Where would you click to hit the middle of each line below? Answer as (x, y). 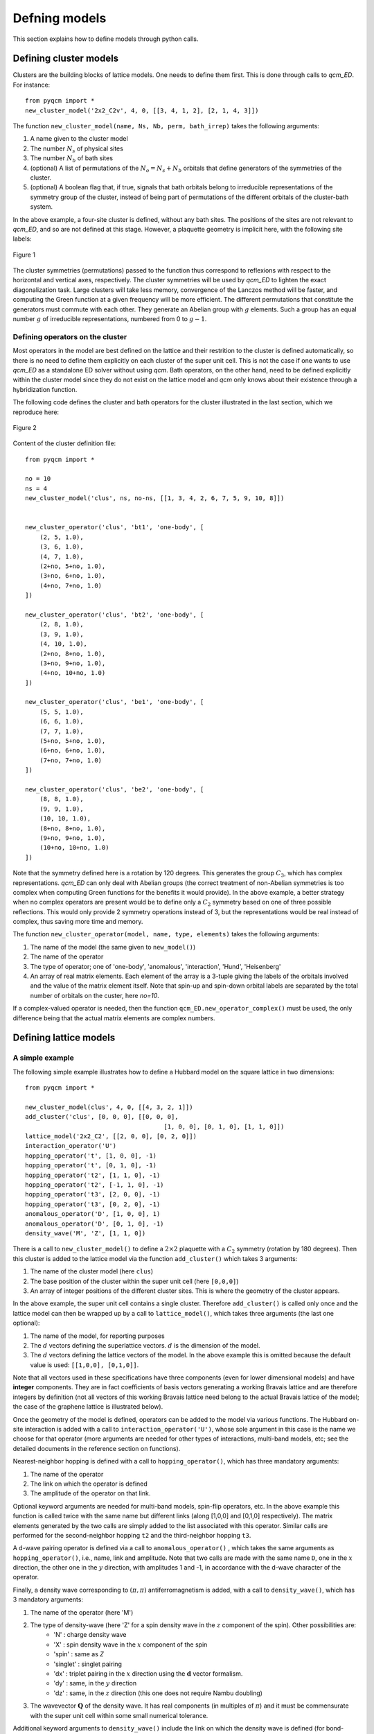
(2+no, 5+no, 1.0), (72, 566)
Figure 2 (25, 427)
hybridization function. (45, 389)
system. (42, 207)
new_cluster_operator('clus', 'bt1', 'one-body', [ (115, 527)
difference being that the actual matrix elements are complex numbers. (114, 1018)
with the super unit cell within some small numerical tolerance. (119, 1715)
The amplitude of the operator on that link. (90, 1493)
